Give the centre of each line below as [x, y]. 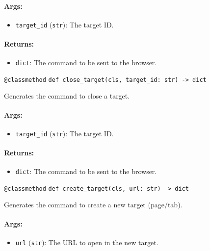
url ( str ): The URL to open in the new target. [87, 242]
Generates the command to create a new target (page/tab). [93, 204]
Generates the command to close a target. [67, 95]
